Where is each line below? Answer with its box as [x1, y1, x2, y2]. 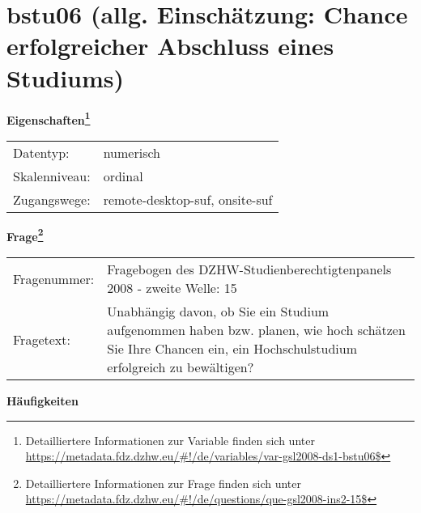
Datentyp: [13, 142, 70, 162]
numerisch [103, 142, 160, 162]
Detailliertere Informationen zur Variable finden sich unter [25, 431, 315, 448]
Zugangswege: [13, 189, 91, 209]
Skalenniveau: [13, 166, 91, 185]
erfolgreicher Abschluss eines [6, 29, 334, 62]
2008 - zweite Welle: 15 [107, 278, 237, 297]
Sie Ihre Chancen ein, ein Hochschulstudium [107, 339, 358, 358]
